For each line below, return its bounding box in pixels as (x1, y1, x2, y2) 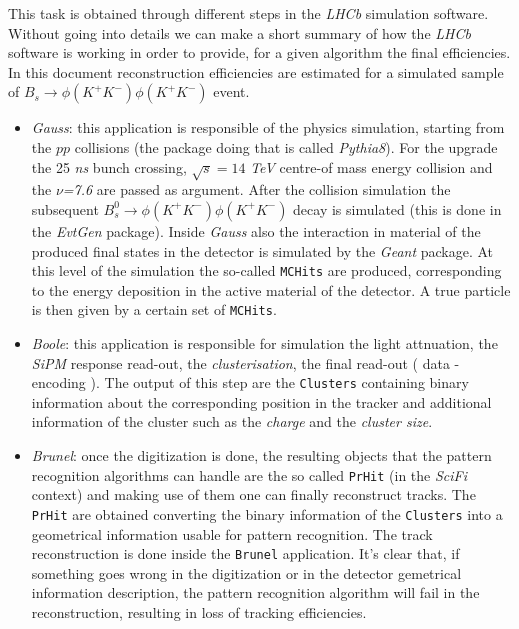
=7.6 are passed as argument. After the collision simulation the (62, 179, 451, 200)
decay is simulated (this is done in (293, 198, 502, 219)
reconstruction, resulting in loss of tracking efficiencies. (31, 601, 367, 622)
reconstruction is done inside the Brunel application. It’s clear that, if (31, 543, 460, 564)
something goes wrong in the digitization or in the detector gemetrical (31, 562, 462, 583)
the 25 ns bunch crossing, (31, 156, 187, 177)
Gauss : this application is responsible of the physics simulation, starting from (31, 117, 505, 138)
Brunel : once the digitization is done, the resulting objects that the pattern (31, 445, 492, 466)
